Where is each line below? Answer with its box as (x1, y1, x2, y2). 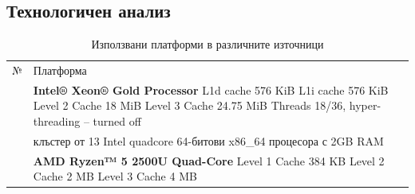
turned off (93, 113, 141, 130)
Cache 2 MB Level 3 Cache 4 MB (33, 168, 197, 184)
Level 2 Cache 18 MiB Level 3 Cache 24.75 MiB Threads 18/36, (33, 97, 346, 114)
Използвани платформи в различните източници (91, 36, 324, 52)
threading (33, 113, 81, 130)
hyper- (349, 97, 381, 114)
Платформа (33, 62, 87, 79)
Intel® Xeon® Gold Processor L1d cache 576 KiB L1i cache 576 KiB (33, 81, 389, 98)
